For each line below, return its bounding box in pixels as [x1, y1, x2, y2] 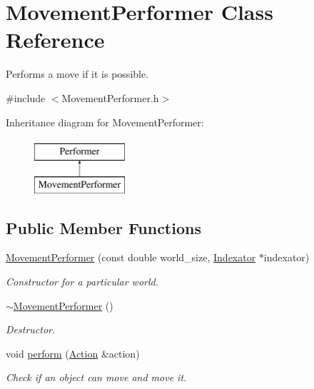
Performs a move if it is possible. [6, 66, 149, 81]
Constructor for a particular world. [6, 274, 159, 289]
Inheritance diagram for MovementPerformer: [6, 114, 204, 129]
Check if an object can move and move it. [6, 370, 187, 385]
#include [6, 90, 46, 105]
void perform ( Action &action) [6, 345, 140, 360]
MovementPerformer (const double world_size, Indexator [6, 250, 256, 265]
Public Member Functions [6, 216, 201, 238]
